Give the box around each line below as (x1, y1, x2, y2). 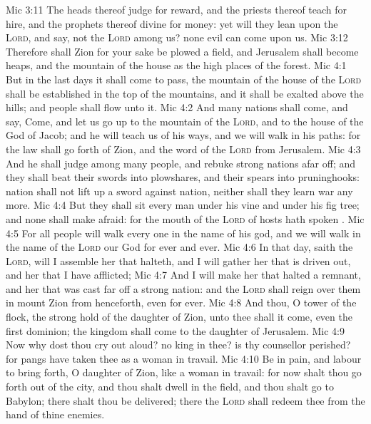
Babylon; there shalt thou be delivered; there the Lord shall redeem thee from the (6, 393, 365, 408)
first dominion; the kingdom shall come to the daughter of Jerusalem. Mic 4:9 (6, 323, 345, 338)
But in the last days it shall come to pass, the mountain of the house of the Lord (6, 71, 362, 86)
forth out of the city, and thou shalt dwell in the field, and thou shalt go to (6, 379, 334, 394)
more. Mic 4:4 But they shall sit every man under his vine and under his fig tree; (6, 197, 360, 212)
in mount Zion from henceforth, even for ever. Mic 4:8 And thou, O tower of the (6, 295, 357, 310)
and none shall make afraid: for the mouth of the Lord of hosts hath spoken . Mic (6, 211, 365, 226)
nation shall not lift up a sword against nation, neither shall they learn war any (6, 183, 353, 198)
